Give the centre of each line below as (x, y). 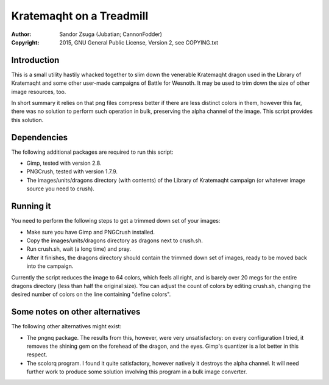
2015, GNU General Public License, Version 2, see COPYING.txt (139, 42)
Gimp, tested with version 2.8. (64, 163)
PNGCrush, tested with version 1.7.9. (72, 171)
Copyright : (25, 42)
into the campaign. (50, 266)
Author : (21, 34)
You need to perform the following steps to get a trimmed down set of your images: (116, 221)
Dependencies (40, 137)
